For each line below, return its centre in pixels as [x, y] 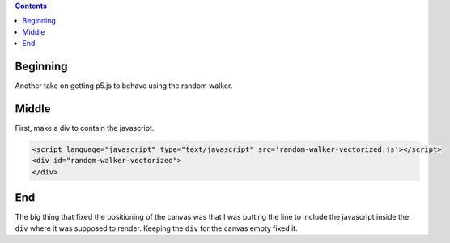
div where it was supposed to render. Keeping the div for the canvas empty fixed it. [157, 228]
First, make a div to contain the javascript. [85, 128]
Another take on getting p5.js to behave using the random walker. [124, 86]
